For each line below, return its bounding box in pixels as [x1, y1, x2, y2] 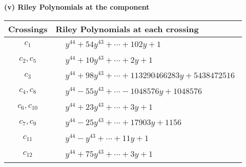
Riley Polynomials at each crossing [55, 22, 199, 35]
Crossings [8, 22, 48, 35]
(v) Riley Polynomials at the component [4, 2, 150, 12]
